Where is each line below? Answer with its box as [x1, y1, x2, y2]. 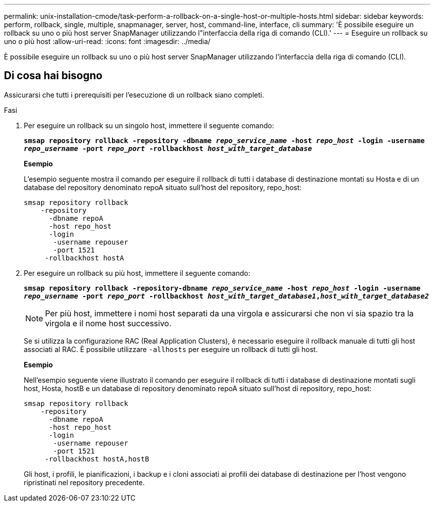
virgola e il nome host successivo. [45, 318, 171, 328]
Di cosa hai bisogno [4, 69, 103, 82]
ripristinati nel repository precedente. [24, 478, 145, 487]
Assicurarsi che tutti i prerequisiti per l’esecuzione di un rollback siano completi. [4, 90, 264, 99]
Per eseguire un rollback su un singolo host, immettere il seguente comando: [24, 121, 274, 130]
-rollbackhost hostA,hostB [45, 455, 149, 463]
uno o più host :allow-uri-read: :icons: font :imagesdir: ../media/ [4, 37, 211, 46]
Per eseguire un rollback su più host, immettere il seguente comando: [24, 268, 250, 277]
